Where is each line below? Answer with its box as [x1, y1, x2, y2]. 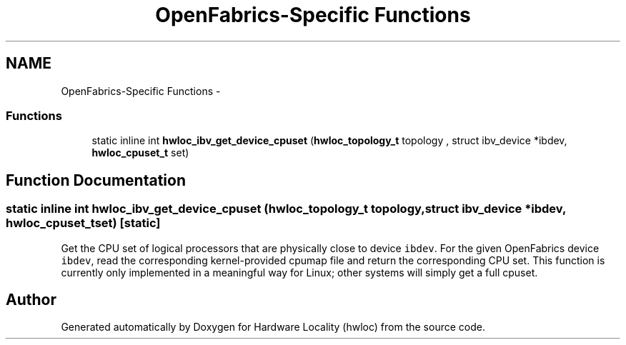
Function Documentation [6, 171, 186, 189]
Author [6, 290, 56, 309]
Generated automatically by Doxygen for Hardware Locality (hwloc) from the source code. [61, 321, 485, 334]
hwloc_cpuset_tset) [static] [6, 216, 161, 231]
